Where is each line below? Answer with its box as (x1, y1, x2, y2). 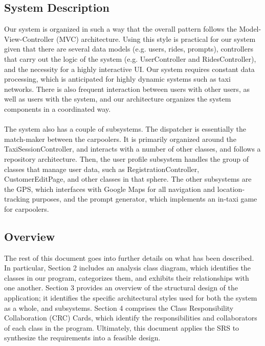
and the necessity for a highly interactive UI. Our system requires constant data (4, 63, 255, 74)
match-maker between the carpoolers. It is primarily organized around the (4, 133, 236, 144)
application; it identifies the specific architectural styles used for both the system (4, 292, 257, 303)
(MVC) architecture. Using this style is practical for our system (56, 33, 256, 44)
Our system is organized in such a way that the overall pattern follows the (4, 23, 237, 34)
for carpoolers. (4, 203, 49, 214)
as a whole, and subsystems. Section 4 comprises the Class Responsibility (4, 302, 234, 313)
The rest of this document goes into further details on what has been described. (4, 252, 254, 263)
